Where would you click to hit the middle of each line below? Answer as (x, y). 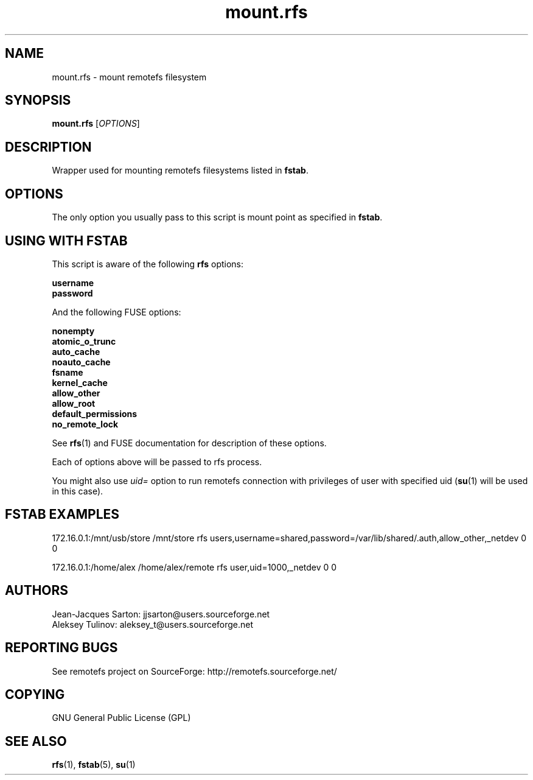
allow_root (74, 403)
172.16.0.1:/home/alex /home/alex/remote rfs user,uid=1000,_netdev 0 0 (194, 567)
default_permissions (95, 413)
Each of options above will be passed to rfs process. (157, 462)
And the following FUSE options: (117, 312)
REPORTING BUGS (61, 648)
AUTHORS (37, 591)
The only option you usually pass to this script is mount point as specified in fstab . (217, 217)
